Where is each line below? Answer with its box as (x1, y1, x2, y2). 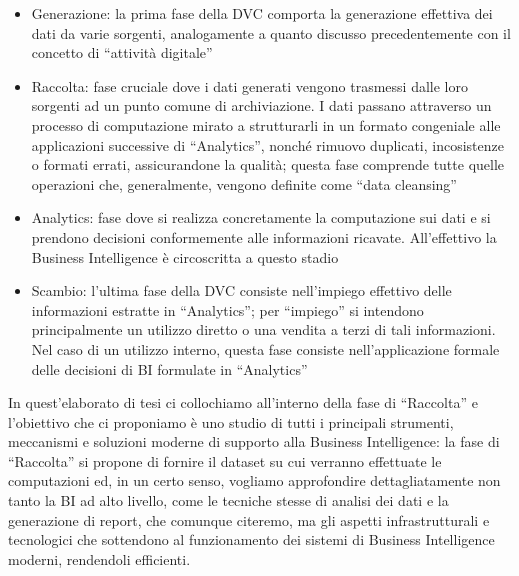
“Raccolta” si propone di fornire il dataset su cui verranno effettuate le (8, 450, 442, 471)
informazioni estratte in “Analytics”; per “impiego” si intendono (31, 299, 424, 320)
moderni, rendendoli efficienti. (8, 548, 191, 569)
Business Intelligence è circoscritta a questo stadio (31, 246, 339, 267)
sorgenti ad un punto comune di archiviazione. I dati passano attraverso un (31, 95, 492, 116)
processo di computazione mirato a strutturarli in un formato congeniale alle (31, 114, 501, 135)
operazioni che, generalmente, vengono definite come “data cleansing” (31, 173, 457, 194)
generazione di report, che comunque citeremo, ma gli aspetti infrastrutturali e (8, 509, 490, 530)
